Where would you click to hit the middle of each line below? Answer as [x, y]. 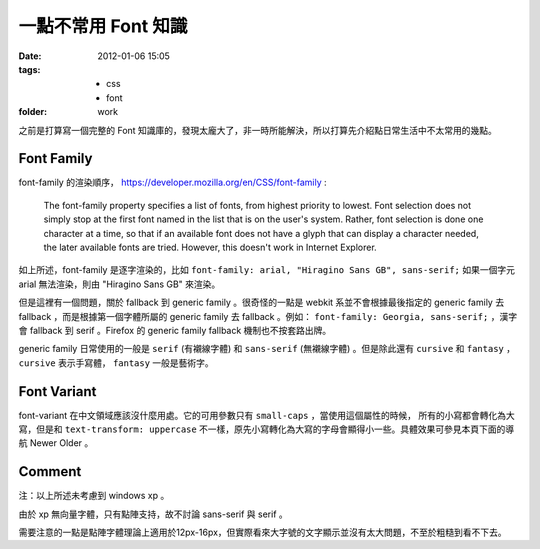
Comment [50, 471]
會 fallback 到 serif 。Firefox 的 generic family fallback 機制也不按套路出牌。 [175, 330]
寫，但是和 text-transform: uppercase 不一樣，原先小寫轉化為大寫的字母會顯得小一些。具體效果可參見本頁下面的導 [266, 429]
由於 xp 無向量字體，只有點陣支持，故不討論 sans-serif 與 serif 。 [153, 514]
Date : [30, 56]
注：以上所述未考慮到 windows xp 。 [94, 496]
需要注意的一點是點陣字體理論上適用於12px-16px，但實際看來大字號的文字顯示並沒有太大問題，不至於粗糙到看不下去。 [262, 532]
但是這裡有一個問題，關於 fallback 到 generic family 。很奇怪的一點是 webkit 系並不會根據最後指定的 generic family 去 [261, 302]
